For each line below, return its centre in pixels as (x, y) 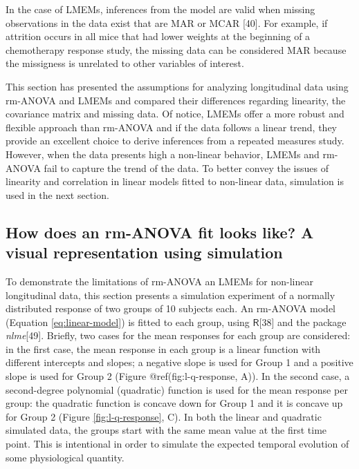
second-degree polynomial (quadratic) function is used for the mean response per (177, 389)
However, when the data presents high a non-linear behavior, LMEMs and (163, 154)
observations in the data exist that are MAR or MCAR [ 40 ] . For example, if (167, 22)
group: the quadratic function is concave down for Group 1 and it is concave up (174, 403)
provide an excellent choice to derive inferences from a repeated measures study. (175, 141)
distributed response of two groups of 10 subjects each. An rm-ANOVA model (171, 308)
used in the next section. (57, 194)
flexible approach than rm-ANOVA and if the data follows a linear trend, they (171, 127)
